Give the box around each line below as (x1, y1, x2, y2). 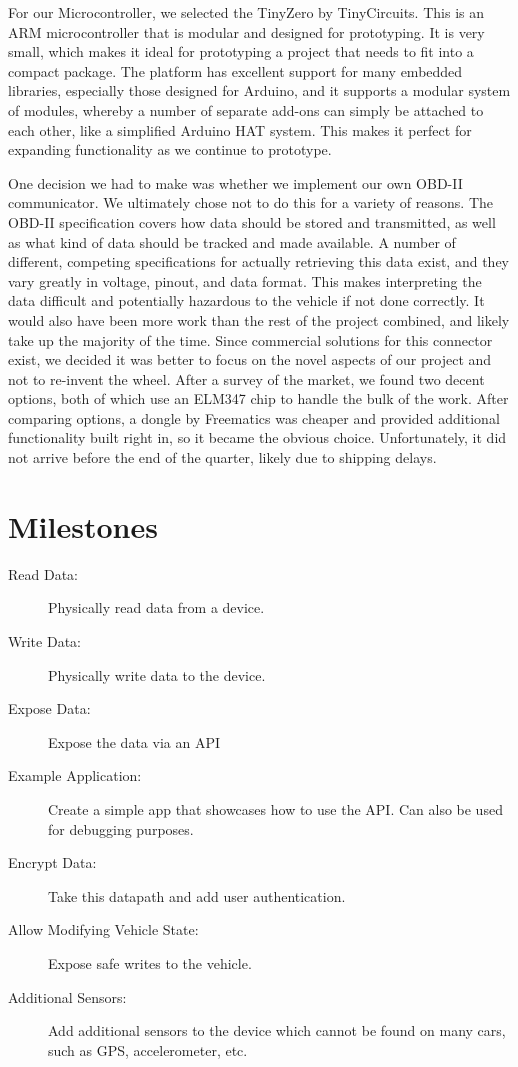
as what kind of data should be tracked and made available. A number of (8, 231, 456, 252)
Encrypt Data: (8, 852, 97, 873)
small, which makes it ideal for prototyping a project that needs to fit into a (8, 41, 474, 62)
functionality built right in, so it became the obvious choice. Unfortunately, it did (8, 427, 507, 448)
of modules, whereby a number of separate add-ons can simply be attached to (8, 99, 484, 120)
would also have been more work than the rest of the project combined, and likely (8, 309, 510, 330)
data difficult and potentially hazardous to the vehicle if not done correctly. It (8, 290, 485, 311)
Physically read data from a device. (48, 597, 265, 618)
